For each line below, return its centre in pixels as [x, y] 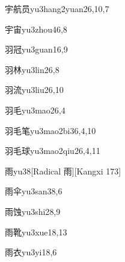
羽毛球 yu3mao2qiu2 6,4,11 [53, 151]
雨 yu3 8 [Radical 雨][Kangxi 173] [63, 171]
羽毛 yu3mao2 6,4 [35, 110]
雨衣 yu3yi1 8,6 [31, 252]
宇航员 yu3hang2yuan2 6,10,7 [57, 8]
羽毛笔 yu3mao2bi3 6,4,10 [50, 130]
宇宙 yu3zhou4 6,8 [36, 29]
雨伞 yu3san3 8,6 [34, 191]
